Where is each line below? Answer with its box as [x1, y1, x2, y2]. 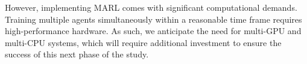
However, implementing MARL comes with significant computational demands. [5, 1, 297, 13]
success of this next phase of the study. [5, 48, 149, 60]
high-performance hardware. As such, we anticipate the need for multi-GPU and [5, 25, 302, 37]
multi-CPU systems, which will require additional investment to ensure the [5, 36, 282, 48]
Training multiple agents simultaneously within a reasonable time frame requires [5, 13, 302, 25]
